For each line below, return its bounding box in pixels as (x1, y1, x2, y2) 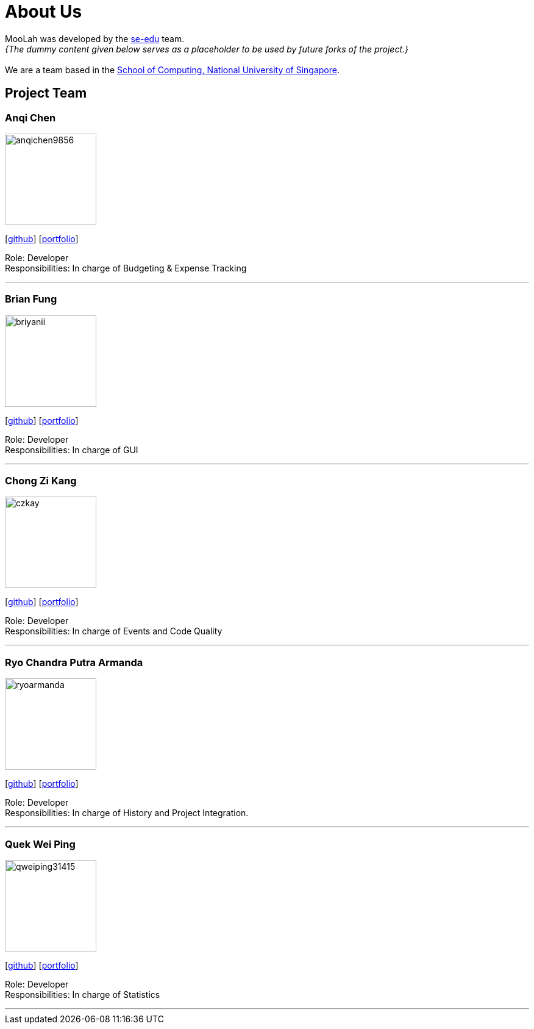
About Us (5, 1, 82, 22)
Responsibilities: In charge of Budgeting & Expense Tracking (5, 262, 247, 273)
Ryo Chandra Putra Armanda (5, 656, 143, 669)
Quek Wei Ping (5, 837, 76, 850)
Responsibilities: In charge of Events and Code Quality (5, 626, 222, 637)
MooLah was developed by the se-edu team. (5, 33, 185, 44)
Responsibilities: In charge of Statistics (5, 989, 160, 1000)
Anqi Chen (5, 111, 56, 124)
